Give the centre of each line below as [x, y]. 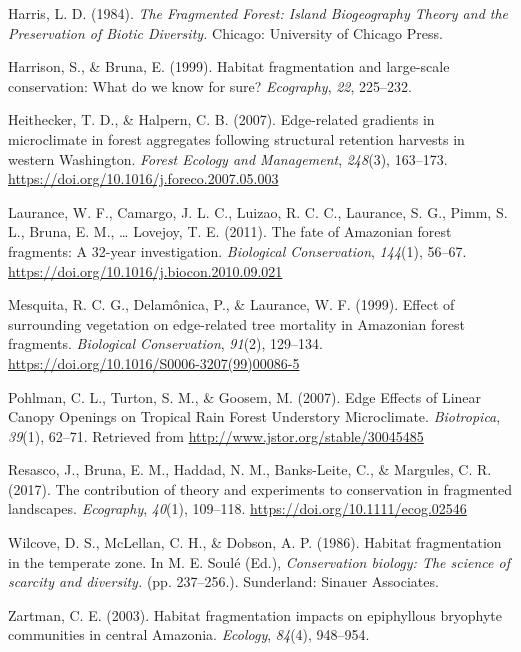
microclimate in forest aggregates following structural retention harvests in [236, 138]
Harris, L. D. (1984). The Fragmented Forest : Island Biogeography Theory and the [258, 13]
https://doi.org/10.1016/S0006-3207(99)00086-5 [154, 362]
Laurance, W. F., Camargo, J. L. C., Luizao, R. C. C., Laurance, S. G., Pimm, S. [258, 211]
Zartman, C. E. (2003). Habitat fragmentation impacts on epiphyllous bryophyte [255, 614]
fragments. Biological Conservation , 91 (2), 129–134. [166, 343]
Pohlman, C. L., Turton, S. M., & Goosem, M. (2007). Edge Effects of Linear [245, 396]
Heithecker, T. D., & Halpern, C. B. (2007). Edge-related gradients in [221, 119]
